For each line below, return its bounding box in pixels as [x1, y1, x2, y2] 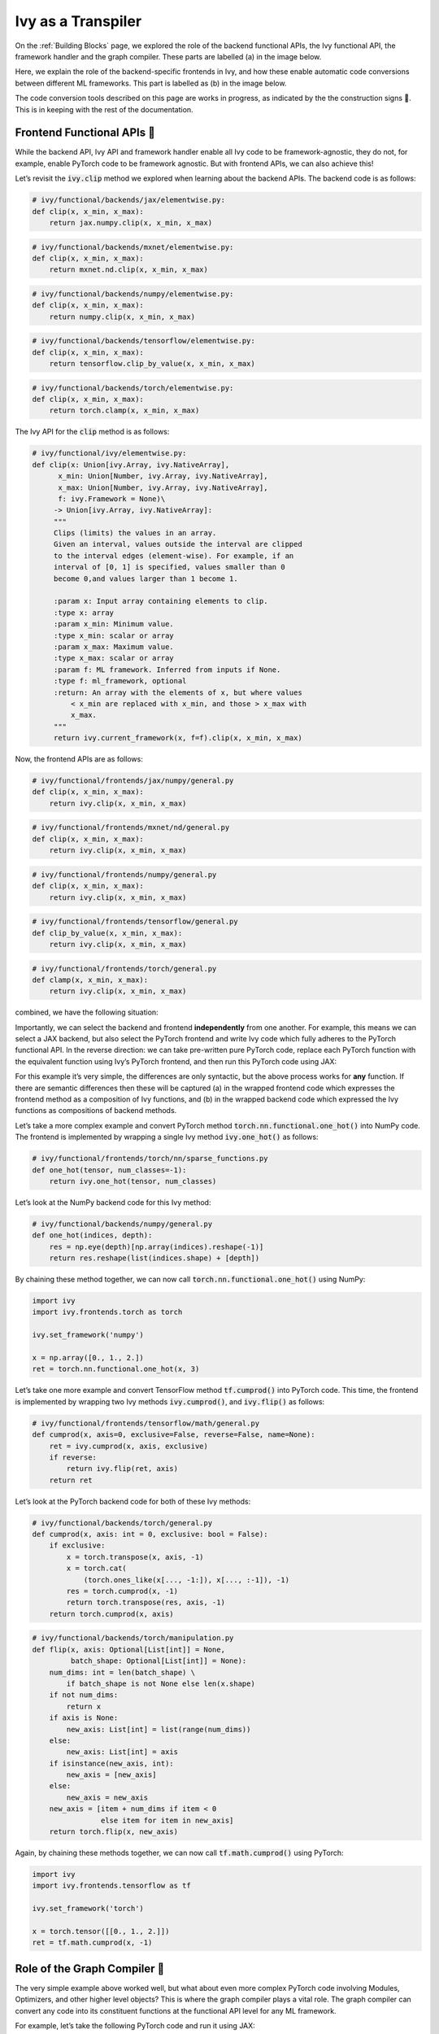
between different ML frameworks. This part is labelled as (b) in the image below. [15, 78, 287, 88]
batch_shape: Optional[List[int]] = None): [70, 1656, 247, 1665]
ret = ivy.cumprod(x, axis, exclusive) [49, 1441, 209, 1451]
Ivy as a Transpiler [15, 12, 142, 30]
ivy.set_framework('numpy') [32, 1330, 144, 1340]
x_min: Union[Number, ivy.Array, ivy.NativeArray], [58, 472, 268, 481]
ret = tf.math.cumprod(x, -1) [32, 1938, 153, 1948]
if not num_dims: [49, 1691, 119, 1700]
